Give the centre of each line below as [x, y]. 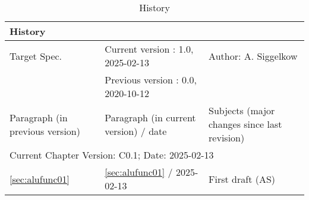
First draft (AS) [242, 179]
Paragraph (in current [150, 117]
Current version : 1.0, [149, 49]
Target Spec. [36, 56]
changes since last [245, 124]
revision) [227, 138]
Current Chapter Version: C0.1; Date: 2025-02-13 [112, 155]
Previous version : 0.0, [151, 80]
